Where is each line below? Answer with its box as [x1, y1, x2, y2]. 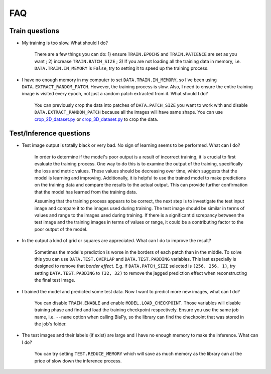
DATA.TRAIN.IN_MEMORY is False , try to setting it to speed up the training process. [34, 65, 209, 71]
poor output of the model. [34, 226, 88, 232]
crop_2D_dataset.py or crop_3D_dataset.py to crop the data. [34, 116, 158, 122]
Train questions [9, 27, 60, 35]
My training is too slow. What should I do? [22, 40, 108, 46]
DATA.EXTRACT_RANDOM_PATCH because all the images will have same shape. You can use [34, 109, 223, 115]
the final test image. [34, 277, 75, 283]
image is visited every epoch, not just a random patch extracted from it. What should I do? [22, 91, 208, 97]
